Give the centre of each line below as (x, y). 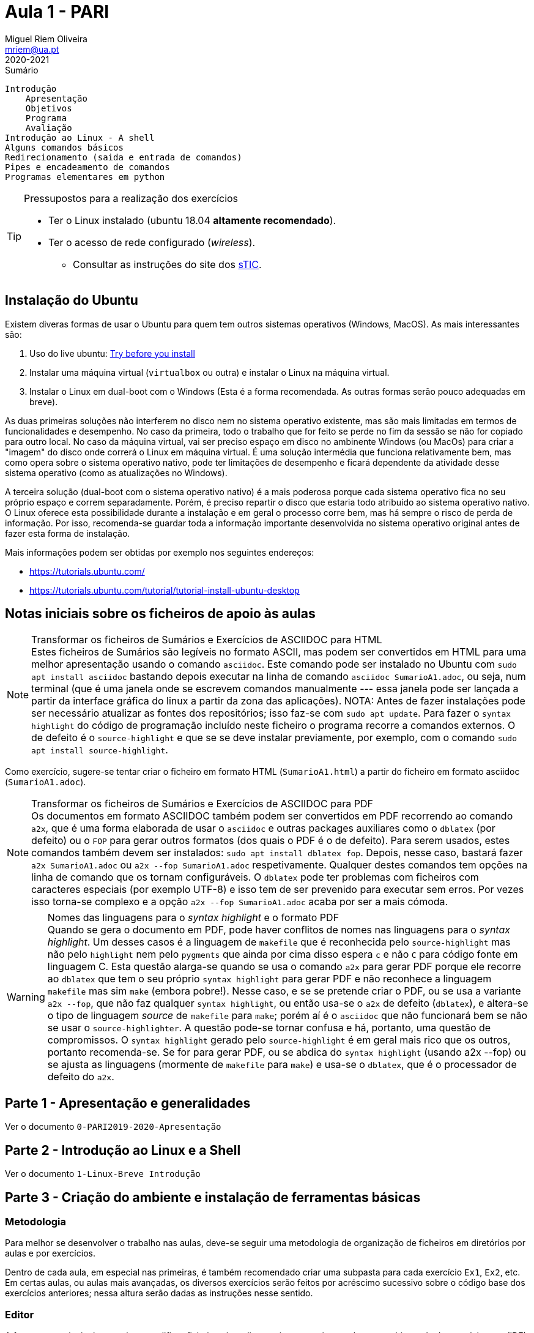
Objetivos (49, 108)
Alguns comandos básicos (64, 147)
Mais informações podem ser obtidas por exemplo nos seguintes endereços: (160, 552)
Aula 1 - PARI (57, 12)
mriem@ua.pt (32, 49)
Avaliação (49, 128)
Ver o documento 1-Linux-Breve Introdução (103, 1174)
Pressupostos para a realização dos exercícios (131, 198)
